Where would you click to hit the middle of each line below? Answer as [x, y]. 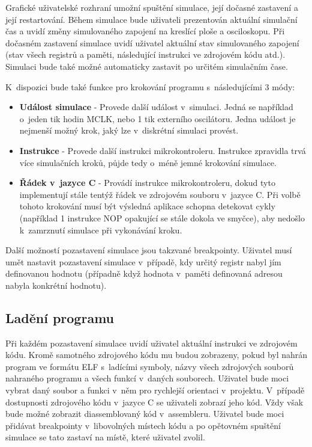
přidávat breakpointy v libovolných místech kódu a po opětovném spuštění [143, 425]
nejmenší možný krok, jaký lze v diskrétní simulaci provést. [129, 130]
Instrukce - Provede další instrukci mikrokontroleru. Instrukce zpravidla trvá [163, 150]
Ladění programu [60, 317]
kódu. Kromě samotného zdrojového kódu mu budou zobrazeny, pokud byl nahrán [157, 355]
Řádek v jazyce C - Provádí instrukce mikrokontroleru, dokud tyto [147, 183]
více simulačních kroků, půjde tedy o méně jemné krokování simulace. [148, 162]
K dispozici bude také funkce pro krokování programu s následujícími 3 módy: [150, 86]
